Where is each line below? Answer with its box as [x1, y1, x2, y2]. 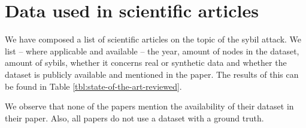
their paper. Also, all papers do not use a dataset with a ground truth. [5, 111, 264, 124]
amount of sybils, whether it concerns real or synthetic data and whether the [5, 56, 287, 69]
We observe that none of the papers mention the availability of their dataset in [5, 100, 294, 112]
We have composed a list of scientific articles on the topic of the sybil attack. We [5, 33, 302, 45]
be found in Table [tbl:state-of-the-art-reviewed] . [5, 80, 182, 92]
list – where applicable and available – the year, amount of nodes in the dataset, [5, 44, 299, 57]
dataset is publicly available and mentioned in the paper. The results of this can [5, 68, 299, 80]
